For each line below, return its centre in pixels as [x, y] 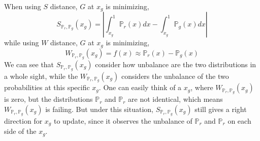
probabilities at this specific [47, 87]
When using [23, 6]
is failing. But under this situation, [99, 109]
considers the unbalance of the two [175, 76]
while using [22, 43]
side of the [20, 131]
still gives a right [221, 109]
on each [239, 120]
